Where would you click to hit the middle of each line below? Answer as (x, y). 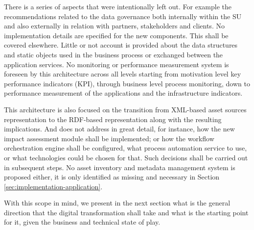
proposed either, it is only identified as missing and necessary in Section (112, 177)
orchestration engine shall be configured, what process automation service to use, (126, 148)
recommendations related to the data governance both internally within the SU (123, 16)
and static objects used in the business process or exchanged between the (114, 54)
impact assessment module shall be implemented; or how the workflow (109, 138)
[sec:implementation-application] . (53, 186)
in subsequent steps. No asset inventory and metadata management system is (120, 167)
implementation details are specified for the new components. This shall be (116, 35)
